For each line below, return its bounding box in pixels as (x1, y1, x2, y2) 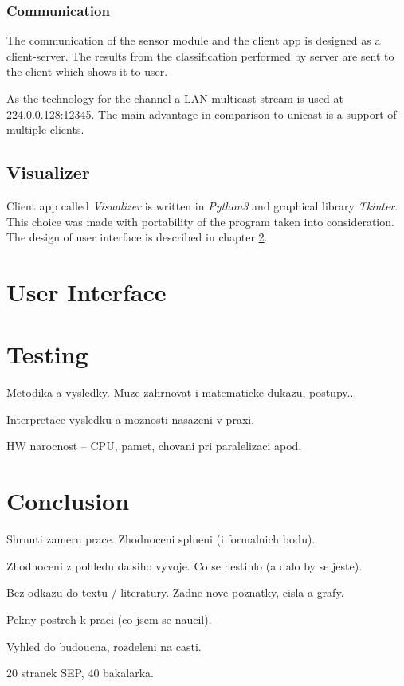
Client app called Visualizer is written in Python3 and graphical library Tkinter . (6, 197, 398, 214)
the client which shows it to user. (6, 63, 168, 80)
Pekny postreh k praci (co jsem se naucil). (6, 610, 212, 627)
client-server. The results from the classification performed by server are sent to (6, 47, 394, 64)
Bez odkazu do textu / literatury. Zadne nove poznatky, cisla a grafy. (6, 584, 344, 601)
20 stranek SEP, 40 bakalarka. (6, 664, 154, 681)
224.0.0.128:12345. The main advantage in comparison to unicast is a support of (6, 105, 397, 122)
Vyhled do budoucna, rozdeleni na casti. (6, 637, 202, 654)
